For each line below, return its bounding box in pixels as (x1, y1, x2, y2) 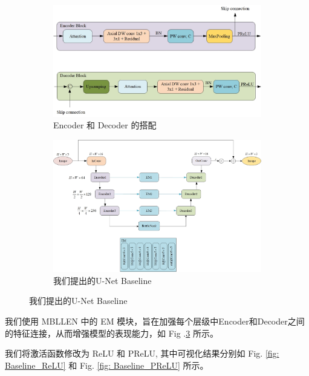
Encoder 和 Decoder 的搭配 (53, 119, 157, 131)
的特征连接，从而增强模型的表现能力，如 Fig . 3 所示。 (5, 326, 218, 339)
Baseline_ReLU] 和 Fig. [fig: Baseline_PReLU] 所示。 (5, 358, 209, 371)
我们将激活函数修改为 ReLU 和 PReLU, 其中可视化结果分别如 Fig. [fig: (5, 347, 279, 360)
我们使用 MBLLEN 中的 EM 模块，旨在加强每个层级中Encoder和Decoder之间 (5, 314, 305, 327)
